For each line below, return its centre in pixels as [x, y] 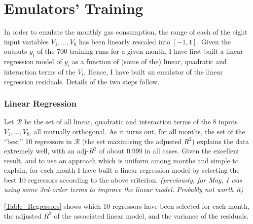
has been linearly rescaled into [124, 41]
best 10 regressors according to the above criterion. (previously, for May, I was [123, 179]
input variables [26, 41]
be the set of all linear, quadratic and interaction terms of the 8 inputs [131, 122]
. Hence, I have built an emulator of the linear [153, 71]
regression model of [33, 61]
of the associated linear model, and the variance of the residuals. [151, 215]
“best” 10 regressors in [38, 141]
